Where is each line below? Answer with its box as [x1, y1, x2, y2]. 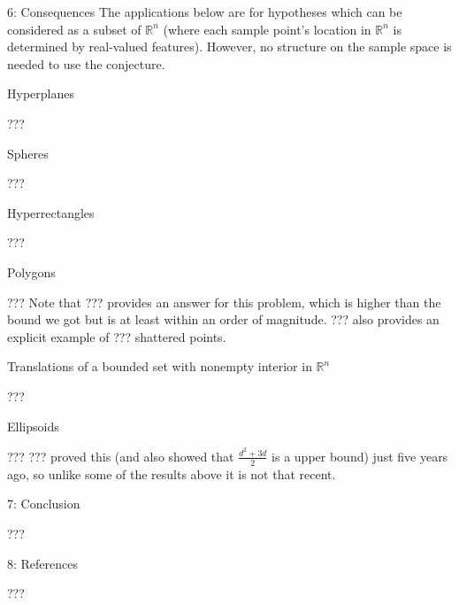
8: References [7, 554, 79, 572]
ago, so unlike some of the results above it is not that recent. [7, 464, 336, 483]
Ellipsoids [7, 416, 59, 435]
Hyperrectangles [7, 203, 95, 221]
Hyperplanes [7, 84, 74, 103]
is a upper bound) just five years [272, 446, 448, 465]
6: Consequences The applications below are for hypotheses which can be [7, 3, 402, 20]
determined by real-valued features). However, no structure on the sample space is [7, 37, 452, 56]
